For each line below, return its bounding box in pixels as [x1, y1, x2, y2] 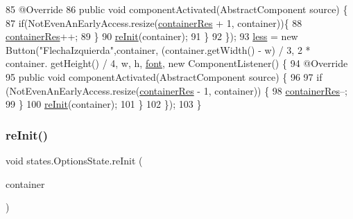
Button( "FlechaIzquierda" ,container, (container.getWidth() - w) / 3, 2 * [6, 42, 311, 57]
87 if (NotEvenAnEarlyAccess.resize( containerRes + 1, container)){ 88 [6, 15, 302, 30]
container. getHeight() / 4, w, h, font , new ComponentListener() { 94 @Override [6, 56, 348, 70]
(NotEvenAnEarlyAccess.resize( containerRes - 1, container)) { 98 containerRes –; [6, 83, 347, 97]
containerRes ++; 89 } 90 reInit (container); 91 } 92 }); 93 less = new [6, 29, 298, 44]
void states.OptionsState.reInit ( [6, 153, 143, 167]
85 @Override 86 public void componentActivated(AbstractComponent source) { [6, 2, 348, 16]
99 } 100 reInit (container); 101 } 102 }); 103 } [6, 97, 202, 111]
